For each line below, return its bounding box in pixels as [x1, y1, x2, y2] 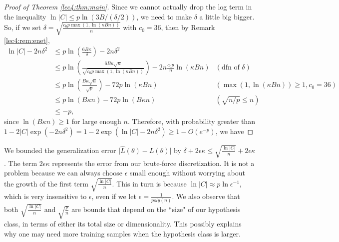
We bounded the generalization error [4, 145, 116, 155]
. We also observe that [172, 191, 240, 201]
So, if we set [4, 22, 41, 32]
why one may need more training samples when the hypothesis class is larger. [4, 228, 241, 238]
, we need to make [136, 11, 192, 21]
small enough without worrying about [130, 167, 245, 178]
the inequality [4, 11, 46, 21]
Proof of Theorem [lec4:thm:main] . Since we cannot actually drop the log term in [4, 1, 252, 11]
